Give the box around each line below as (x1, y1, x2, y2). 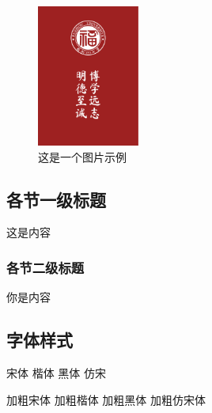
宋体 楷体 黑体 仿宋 (6, 365, 106, 381)
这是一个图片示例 (38, 148, 127, 165)
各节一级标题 (6, 187, 106, 211)
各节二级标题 (6, 257, 85, 277)
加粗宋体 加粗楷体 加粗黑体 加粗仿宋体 (6, 391, 206, 407)
